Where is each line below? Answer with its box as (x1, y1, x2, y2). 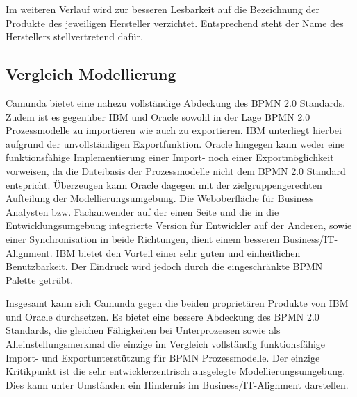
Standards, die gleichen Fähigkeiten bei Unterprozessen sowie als (6, 323, 281, 337)
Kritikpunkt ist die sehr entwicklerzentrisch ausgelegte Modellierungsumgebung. (6, 364, 346, 378)
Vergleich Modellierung (6, 63, 176, 85)
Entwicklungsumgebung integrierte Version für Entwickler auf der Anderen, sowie (6, 218, 352, 233)
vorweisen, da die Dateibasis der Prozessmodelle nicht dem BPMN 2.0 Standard (6, 163, 346, 178)
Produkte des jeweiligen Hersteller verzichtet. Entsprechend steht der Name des (6, 15, 344, 30)
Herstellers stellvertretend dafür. (6, 29, 143, 44)
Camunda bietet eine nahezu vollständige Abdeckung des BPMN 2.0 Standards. (6, 95, 346, 110)
